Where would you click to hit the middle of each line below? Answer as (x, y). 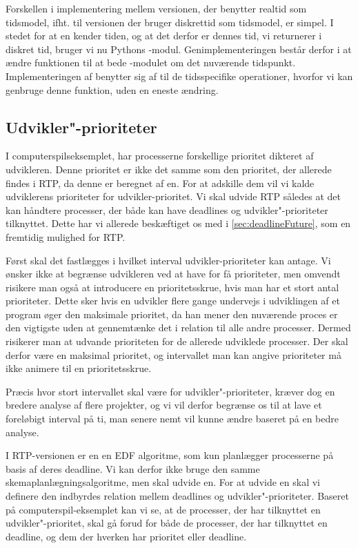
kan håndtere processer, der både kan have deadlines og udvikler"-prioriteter (167, 209)
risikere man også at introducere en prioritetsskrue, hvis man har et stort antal (172, 287)
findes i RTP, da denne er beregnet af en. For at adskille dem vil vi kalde (160, 183)
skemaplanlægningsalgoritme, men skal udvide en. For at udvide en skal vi (163, 482)
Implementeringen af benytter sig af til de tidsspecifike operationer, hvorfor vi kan (179, 76)
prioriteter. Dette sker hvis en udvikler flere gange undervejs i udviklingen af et (173, 301)
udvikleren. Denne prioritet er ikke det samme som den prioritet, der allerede (169, 169)
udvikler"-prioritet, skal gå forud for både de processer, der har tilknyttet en (167, 523)
